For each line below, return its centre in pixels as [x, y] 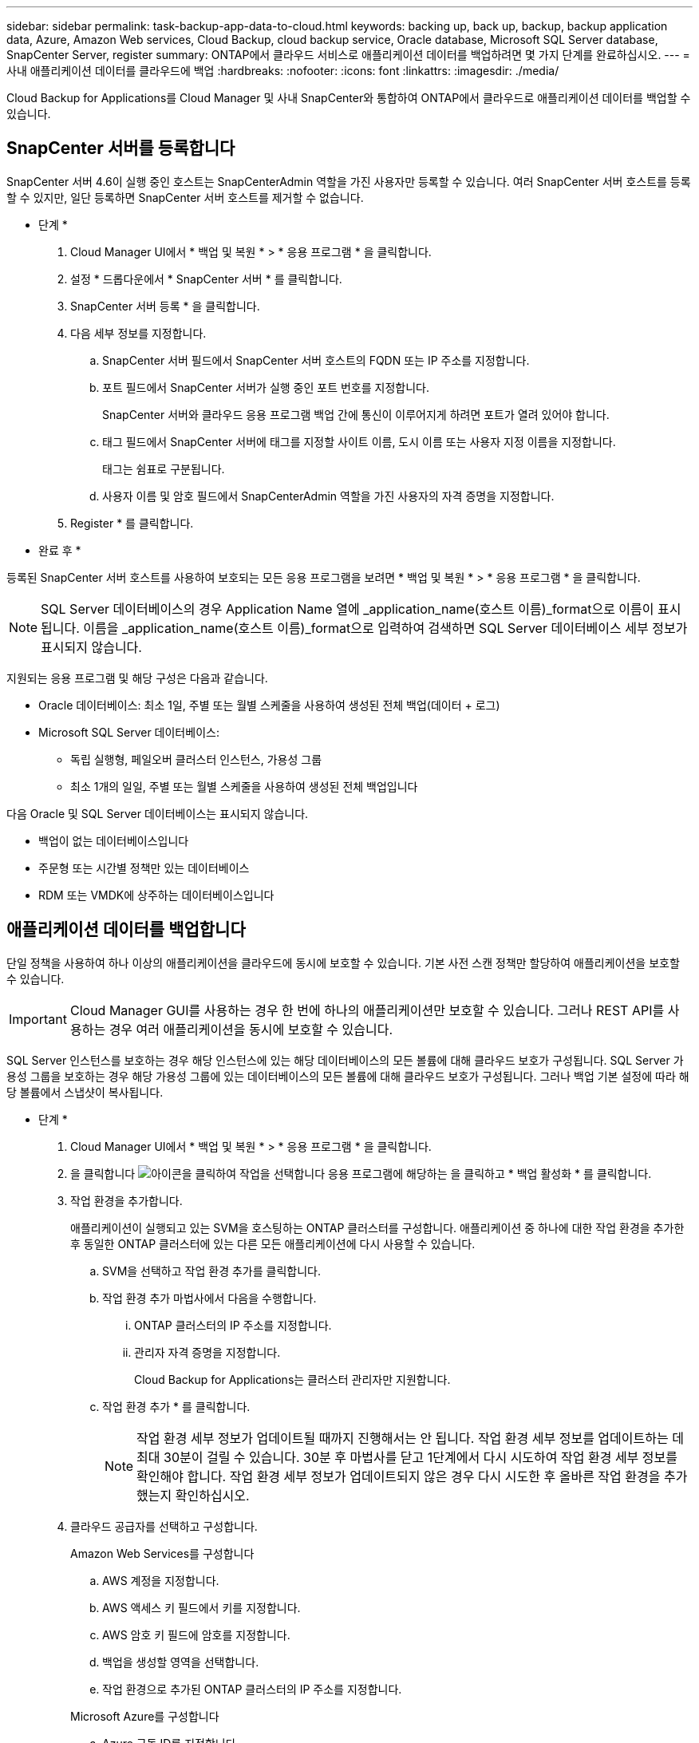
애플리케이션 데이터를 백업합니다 [126, 930]
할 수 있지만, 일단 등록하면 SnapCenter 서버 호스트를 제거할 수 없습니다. [185, 197]
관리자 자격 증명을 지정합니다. [207, 1352]
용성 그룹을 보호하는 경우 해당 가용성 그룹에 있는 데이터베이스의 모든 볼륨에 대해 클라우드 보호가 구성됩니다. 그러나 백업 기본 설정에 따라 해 [348, 1076]
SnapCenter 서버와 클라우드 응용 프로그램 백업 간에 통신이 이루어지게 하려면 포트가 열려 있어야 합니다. [356, 414]
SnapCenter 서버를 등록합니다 [121, 148]
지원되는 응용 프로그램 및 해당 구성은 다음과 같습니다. [137, 678]
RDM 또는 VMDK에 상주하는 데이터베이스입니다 [156, 895]
